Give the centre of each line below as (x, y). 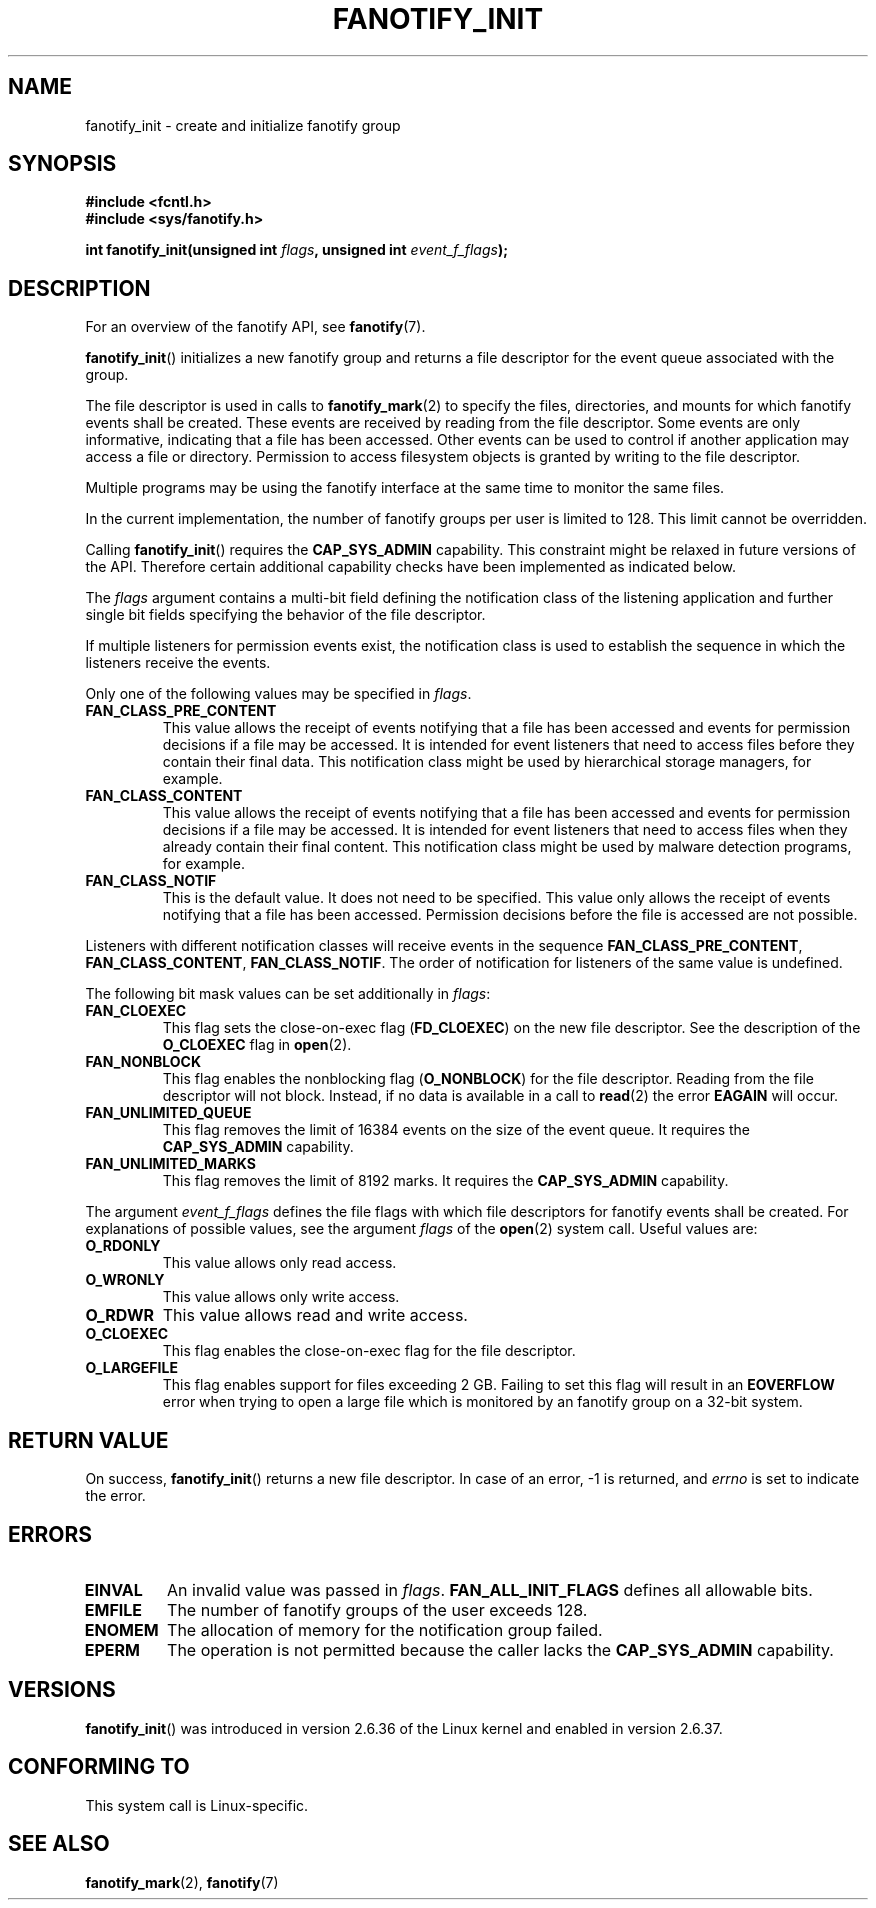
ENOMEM (121, 1629)
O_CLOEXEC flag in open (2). (257, 1045)
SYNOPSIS (62, 164)
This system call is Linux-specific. (197, 1805)
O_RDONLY (123, 1246)
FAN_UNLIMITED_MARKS (170, 1164)
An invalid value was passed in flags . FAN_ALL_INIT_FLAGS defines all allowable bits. (490, 1589)
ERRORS (50, 1534)
